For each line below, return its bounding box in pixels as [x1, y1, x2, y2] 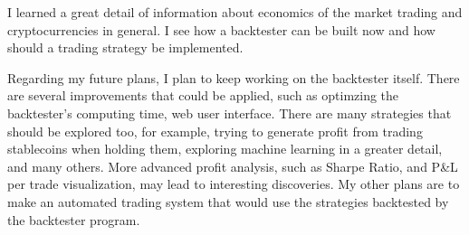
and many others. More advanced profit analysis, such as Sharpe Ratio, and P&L [7, 156, 458, 175]
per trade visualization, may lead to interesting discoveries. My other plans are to [7, 174, 460, 193]
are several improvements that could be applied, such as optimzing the [7, 86, 399, 105]
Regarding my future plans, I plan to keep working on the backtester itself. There [7, 68, 460, 87]
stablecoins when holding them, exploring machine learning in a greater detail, [7, 139, 443, 158]
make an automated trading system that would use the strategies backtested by [7, 192, 449, 211]
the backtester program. [7, 210, 140, 229]
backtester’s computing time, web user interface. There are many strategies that [7, 103, 452, 122]
